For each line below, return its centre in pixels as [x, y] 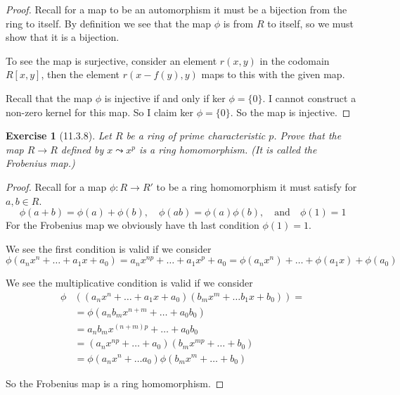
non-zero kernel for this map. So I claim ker [99, 112]
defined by [82, 149]
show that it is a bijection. [63, 37]
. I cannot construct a [309, 98]
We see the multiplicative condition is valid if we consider [129, 283]
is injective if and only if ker [165, 98]
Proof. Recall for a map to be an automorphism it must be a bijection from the [176, 9]
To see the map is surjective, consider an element [111, 60]
